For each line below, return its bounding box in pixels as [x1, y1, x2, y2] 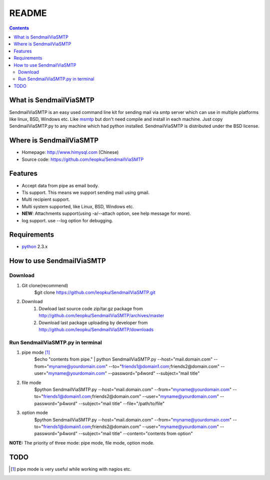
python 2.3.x [21, 244, 48, 250]
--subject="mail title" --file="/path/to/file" [78, 400, 165, 407]
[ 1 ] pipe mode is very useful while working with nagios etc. [10, 466, 132, 472]
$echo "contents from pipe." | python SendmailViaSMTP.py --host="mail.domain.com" [34, 356, 212, 362]
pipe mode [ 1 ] [21, 350, 50, 356]
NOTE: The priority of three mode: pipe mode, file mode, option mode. [9, 440, 154, 446]
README [9, 7, 47, 18]
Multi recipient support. [21, 196, 70, 202]
